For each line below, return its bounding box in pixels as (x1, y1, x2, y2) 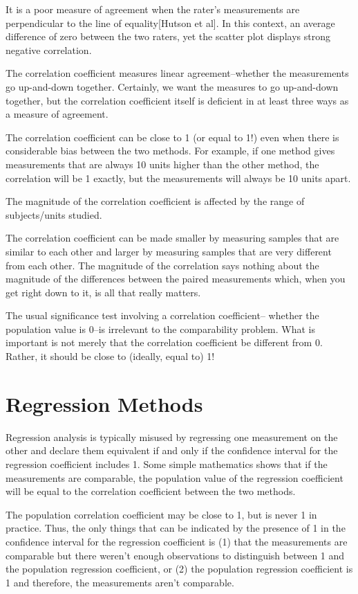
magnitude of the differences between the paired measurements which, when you (6, 271, 346, 286)
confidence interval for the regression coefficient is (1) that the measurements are (6, 534, 348, 548)
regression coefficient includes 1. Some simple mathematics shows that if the (6, 456, 328, 471)
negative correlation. (6, 42, 92, 57)
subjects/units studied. (6, 207, 102, 222)
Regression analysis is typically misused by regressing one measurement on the (6, 429, 338, 444)
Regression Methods (6, 389, 203, 417)
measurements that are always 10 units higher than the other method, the (6, 156, 319, 171)
